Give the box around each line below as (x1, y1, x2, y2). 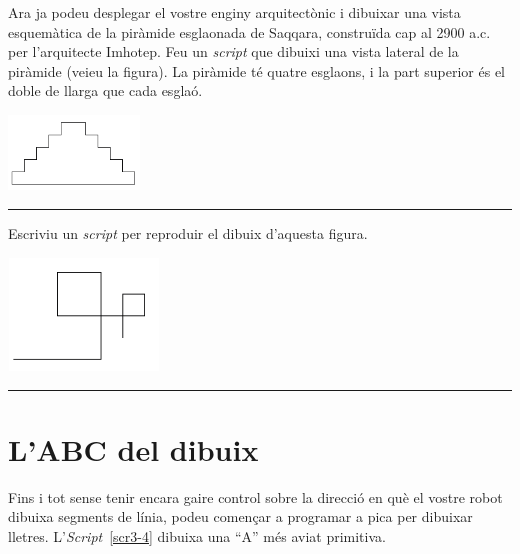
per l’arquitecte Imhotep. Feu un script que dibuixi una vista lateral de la (8, 41, 459, 62)
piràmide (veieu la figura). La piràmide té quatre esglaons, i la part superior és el (8, 60, 505, 81)
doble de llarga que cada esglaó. (8, 80, 203, 101)
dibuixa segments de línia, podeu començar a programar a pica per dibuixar (8, 506, 473, 527)
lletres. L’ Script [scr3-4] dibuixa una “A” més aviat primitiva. (8, 526, 386, 547)
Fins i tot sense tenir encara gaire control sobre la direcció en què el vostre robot (8, 486, 503, 507)
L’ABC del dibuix (8, 428, 259, 469)
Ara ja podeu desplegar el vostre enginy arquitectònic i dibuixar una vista (8, 2, 461, 22)
